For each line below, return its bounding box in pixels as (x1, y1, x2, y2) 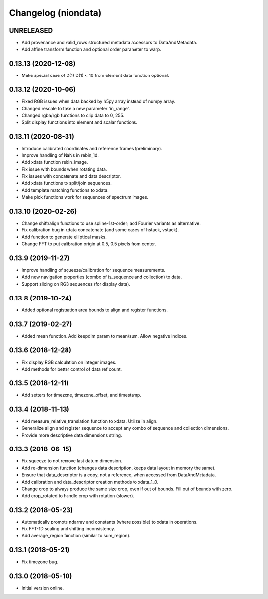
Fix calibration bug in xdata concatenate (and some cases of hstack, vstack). (21, 227, 179, 233)
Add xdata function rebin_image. (21, 159, 88, 165)
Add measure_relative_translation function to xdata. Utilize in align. (21, 418, 158, 424)
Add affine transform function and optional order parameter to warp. (21, 46, 161, 52)
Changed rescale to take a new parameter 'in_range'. (21, 105, 130, 111)
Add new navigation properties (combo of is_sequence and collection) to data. (21, 274, 182, 280)
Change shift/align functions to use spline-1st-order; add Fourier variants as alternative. (21, 220, 201, 226)
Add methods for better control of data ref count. (21, 366, 122, 372)
